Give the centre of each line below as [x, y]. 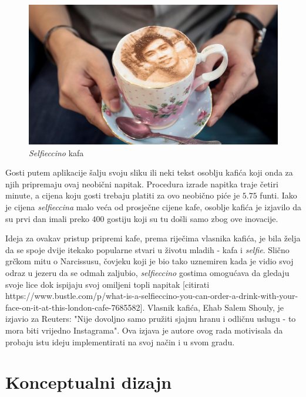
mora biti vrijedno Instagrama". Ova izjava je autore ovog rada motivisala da [144, 330]
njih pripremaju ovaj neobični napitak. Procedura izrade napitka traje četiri [142, 184]
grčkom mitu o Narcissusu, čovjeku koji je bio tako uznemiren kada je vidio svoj [149, 261]
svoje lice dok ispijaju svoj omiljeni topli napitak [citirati [107, 284]
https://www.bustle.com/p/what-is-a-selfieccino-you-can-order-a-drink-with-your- [152, 296]
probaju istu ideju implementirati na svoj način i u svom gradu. [120, 342]
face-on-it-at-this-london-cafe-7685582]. [75, 307]
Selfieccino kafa [56, 152]
